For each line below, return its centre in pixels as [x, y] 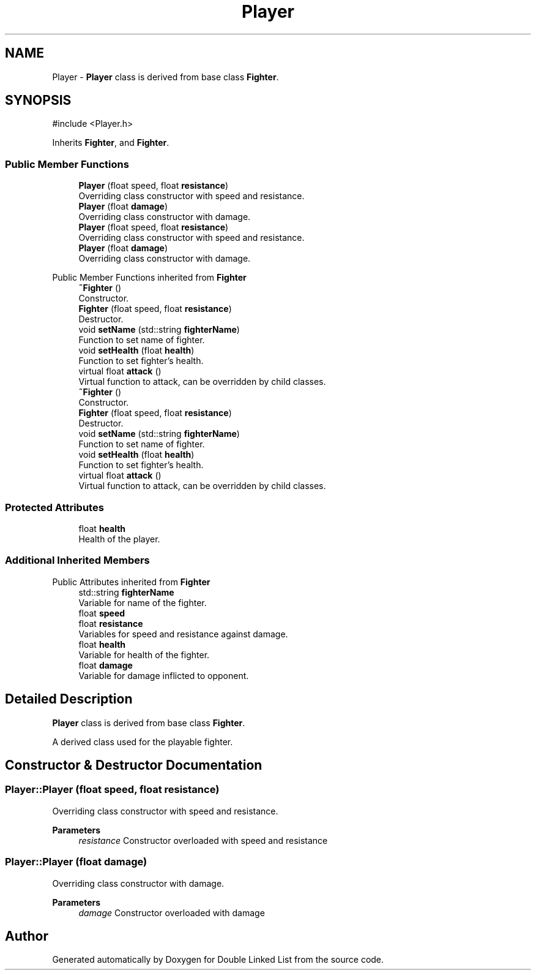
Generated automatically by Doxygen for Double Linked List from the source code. [218, 960]
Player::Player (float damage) [76, 862]
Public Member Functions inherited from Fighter [149, 278]
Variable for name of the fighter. [143, 602]
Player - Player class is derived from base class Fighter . [166, 77]
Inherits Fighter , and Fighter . [111, 143]
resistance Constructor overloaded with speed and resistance [203, 840]
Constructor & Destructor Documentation [134, 765]
